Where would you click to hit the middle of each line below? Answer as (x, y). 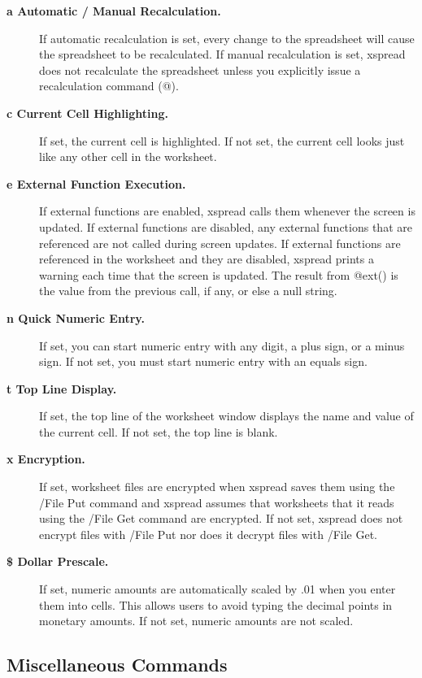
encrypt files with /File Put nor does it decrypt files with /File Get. (208, 534)
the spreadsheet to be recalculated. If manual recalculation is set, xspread (222, 54)
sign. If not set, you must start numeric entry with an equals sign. (203, 361)
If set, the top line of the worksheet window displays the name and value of (226, 416)
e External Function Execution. (96, 183)
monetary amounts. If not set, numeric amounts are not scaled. (196, 621)
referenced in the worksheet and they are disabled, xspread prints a (207, 259)
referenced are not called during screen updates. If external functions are (220, 243)
